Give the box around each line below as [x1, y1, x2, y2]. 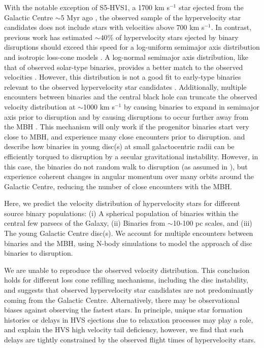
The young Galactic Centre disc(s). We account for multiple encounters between [4, 228, 253, 238]
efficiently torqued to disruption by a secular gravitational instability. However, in [4, 151, 258, 161]
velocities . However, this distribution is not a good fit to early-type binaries [4, 72, 241, 82]
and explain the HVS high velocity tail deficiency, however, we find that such [4, 324, 244, 335]
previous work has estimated [4, 31, 93, 42]
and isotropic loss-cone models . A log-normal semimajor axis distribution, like [4, 51, 248, 62]
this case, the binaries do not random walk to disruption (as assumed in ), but [4, 161, 248, 171]
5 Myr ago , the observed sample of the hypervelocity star [60, 12, 241, 22]
